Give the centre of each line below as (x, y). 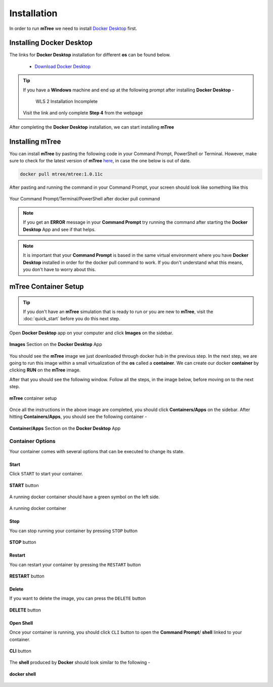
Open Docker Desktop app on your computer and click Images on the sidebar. (91, 333)
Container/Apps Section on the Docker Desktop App (65, 428)
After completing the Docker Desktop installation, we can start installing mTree (92, 127)
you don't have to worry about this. (59, 269)
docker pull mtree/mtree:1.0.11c (61, 174)
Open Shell (21, 623)
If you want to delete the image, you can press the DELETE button (78, 598)
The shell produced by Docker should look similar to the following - (80, 663)
